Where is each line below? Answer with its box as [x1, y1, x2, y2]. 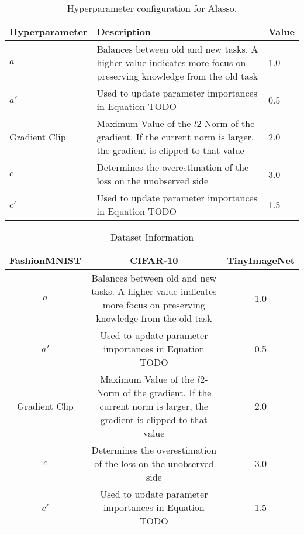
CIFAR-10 [130, 253, 178, 267]
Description [96, 25, 151, 38]
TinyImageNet [226, 253, 295, 267]
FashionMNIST [9, 253, 81, 267]
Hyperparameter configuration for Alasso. [67, 1, 237, 15]
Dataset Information [110, 230, 194, 244]
